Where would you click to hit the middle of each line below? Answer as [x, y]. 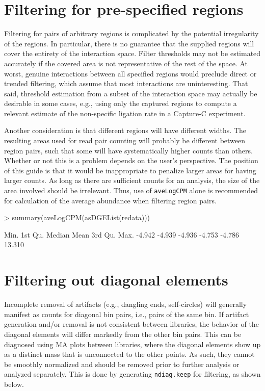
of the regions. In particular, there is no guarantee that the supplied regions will [129, 43]
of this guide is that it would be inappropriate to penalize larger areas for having [130, 170]
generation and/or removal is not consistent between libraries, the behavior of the [131, 324]
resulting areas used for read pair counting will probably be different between [125, 140]
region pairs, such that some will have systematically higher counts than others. [128, 150]
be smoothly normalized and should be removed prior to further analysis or [122, 364]
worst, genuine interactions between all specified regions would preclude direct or [130, 73]
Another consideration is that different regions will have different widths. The [125, 130]
